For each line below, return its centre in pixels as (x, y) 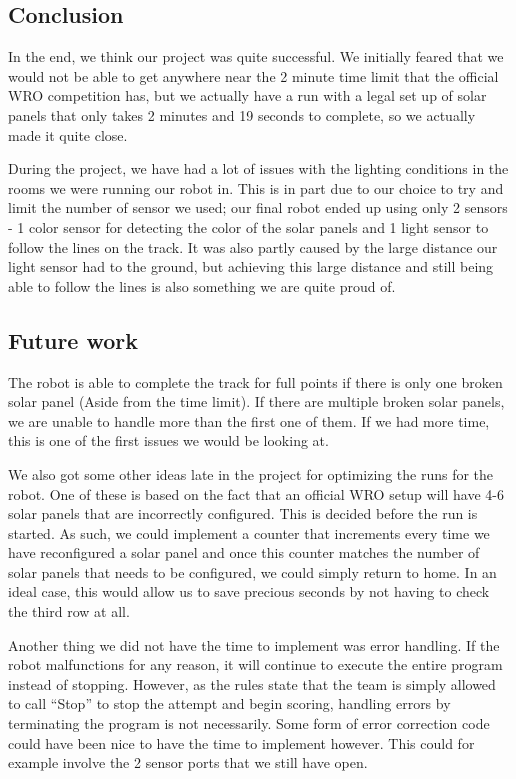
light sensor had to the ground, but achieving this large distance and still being (251, 266)
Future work (73, 339)
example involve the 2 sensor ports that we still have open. (188, 762)
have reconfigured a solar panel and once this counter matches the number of (244, 552)
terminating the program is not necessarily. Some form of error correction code (249, 723)
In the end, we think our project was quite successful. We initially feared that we (256, 56)
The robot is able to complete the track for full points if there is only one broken (255, 381)
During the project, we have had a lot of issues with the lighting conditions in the (258, 168)
